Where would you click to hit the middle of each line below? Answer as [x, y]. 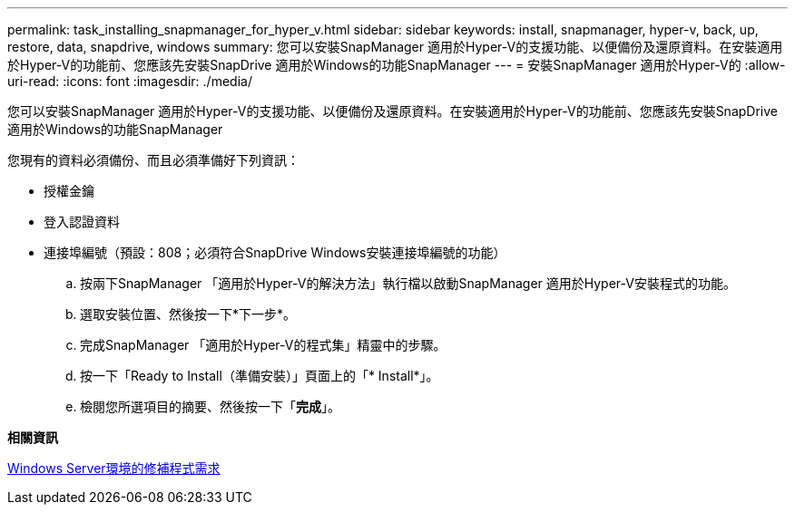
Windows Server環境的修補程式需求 [114, 468]
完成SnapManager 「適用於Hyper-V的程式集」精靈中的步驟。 [263, 345]
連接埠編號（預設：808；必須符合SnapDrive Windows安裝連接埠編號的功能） [275, 252]
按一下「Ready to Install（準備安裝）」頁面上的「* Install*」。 [260, 376]
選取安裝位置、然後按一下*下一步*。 [188, 314]
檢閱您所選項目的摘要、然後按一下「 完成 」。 [210, 406]
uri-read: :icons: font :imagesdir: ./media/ [130, 81]
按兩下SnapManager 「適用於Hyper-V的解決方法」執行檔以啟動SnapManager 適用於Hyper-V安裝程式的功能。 [408, 283]
